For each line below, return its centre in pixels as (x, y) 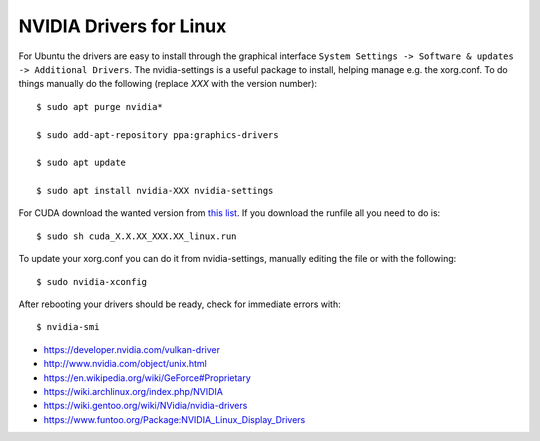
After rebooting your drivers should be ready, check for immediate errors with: (179, 304)
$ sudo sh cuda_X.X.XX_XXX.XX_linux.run (136, 236)
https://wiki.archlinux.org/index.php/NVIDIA (133, 391)
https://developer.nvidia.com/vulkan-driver (131, 349)
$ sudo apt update (81, 163)
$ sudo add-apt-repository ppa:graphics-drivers (157, 134)
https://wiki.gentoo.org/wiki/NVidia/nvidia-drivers (145, 406)
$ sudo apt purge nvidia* (100, 106)
